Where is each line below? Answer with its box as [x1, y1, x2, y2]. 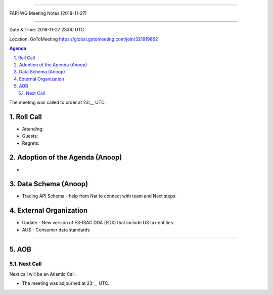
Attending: [22, 125, 44, 132]
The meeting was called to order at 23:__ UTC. [9, 99, 106, 105]
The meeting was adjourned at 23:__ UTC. [22, 280, 110, 286]
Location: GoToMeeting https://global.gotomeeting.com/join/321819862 [9, 36, 158, 42]
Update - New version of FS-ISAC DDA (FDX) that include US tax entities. [22, 220, 174, 226]
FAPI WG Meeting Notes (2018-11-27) [9, 10, 87, 16]
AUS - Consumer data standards [22, 227, 90, 233]
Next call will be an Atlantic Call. [9, 271, 76, 277]
